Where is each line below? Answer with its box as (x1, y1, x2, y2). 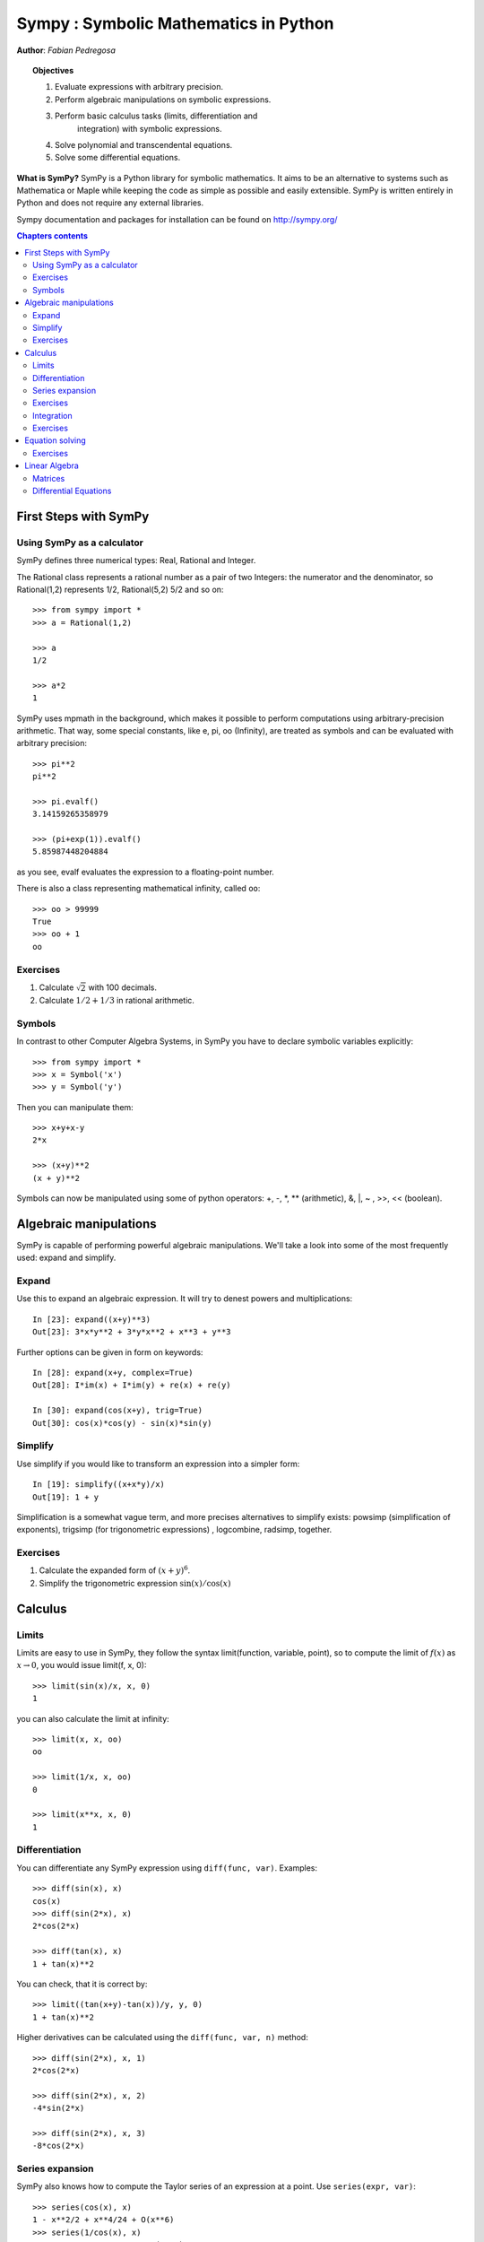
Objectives (32, 65, 74, 75)
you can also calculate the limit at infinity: (16, 1713, 169, 1724)
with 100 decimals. (88, 982, 157, 993)
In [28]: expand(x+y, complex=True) (32, 1368, 194, 1378)
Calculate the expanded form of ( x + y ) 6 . (39, 1564, 191, 1576)
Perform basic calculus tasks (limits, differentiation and (55, 110, 258, 121)
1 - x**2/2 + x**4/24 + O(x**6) (32, 2215, 175, 2225)
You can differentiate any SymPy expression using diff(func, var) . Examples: (16, 1862, 318, 1873)
